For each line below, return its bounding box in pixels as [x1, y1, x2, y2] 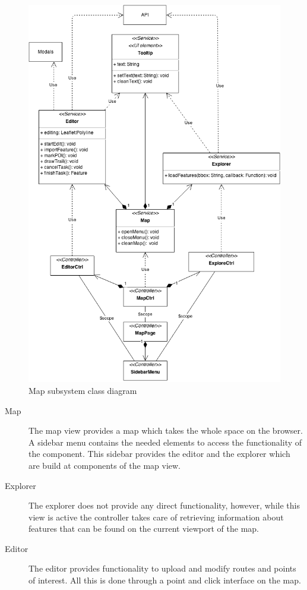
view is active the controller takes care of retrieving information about [29, 510, 284, 523]
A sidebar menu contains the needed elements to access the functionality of [29, 436, 302, 448]
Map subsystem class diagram [29, 384, 137, 396]
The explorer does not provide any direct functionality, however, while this [29, 499, 300, 512]
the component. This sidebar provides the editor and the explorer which [29, 447, 290, 460]
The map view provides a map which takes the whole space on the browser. [29, 424, 303, 437]
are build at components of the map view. [29, 459, 181, 471]
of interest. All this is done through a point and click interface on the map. [29, 574, 301, 586]
